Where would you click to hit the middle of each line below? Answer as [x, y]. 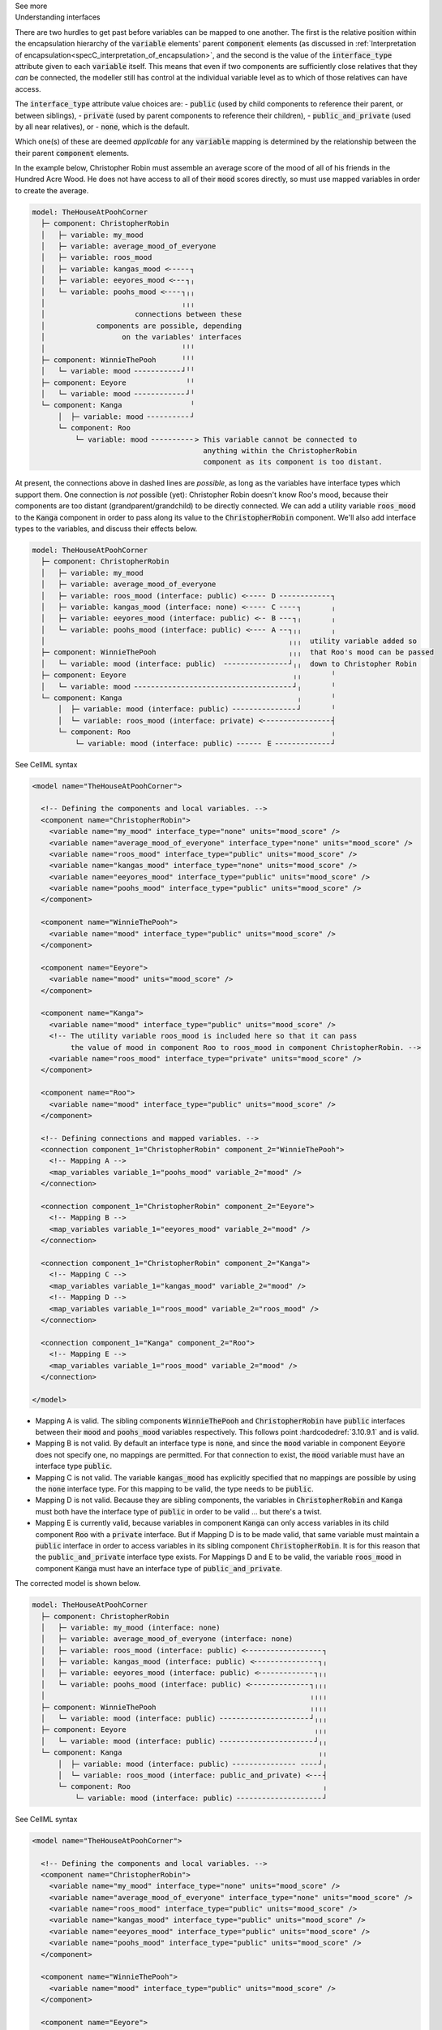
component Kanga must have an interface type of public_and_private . [159, 1568]
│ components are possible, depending [142, 326]
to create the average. [52, 190]
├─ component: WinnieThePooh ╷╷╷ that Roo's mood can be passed [237, 652]
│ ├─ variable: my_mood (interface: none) [131, 1627]
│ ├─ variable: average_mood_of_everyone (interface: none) [167, 1639]
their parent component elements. [72, 153]
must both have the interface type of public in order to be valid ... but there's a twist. [178, 1511]
